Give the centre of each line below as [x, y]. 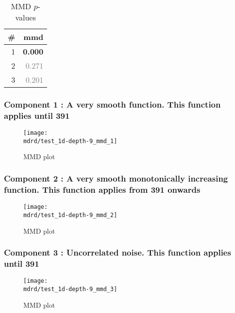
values [25, 17]
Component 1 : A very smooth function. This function [112, 104]
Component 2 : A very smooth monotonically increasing [116, 178]
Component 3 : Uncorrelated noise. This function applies [117, 252]
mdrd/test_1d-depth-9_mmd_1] [70, 141]
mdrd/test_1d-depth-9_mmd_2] [70, 215]
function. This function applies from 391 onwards [102, 189]
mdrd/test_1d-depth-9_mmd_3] [70, 289]
